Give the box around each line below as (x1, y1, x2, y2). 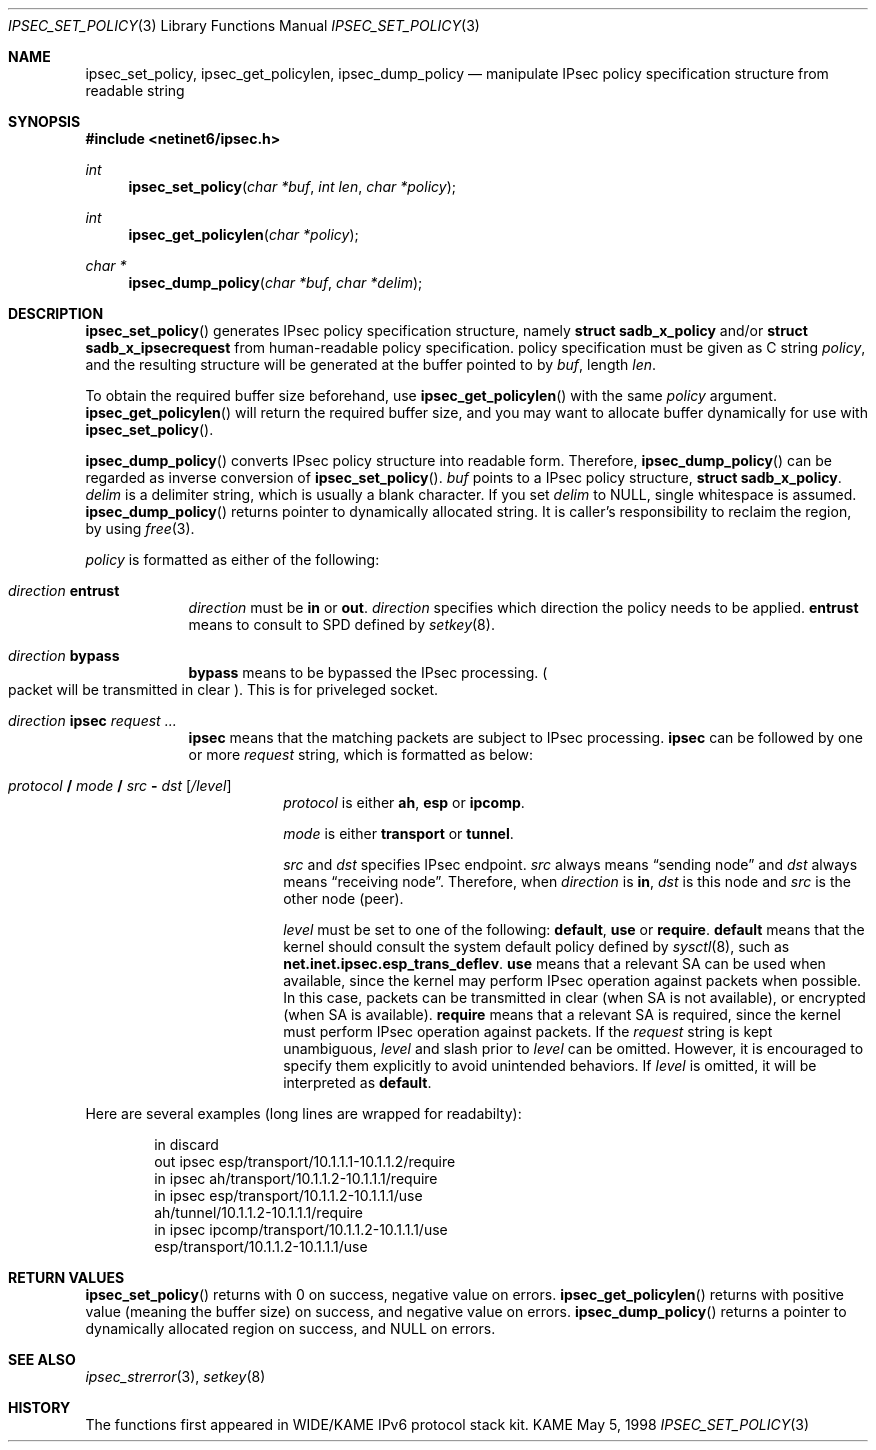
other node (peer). (283, 890, 404, 907)
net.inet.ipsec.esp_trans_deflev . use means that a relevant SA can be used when (283, 955, 826, 972)
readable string (85, 82, 185, 99)
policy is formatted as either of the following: (85, 551, 380, 568)
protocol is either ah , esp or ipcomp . (283, 794, 525, 811)
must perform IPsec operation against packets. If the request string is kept (283, 1023, 773, 1040)
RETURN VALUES (8, 1269, 125, 1286)
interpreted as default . (283, 1074, 432, 1091)
